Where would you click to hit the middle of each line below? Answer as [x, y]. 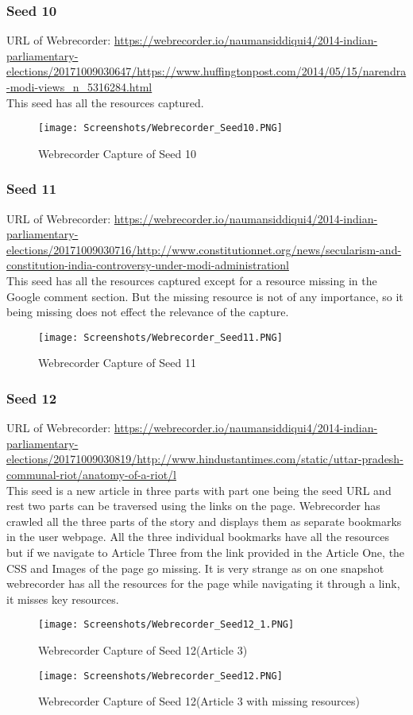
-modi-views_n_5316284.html [79, 87]
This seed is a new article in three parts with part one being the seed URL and [199, 490]
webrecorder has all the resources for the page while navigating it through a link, [203, 584]
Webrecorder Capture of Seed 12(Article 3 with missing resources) [199, 701]
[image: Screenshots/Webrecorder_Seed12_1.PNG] [166, 625]
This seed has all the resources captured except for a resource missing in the [192, 281]
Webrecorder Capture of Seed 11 [117, 363]
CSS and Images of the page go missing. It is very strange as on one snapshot [195, 568]
